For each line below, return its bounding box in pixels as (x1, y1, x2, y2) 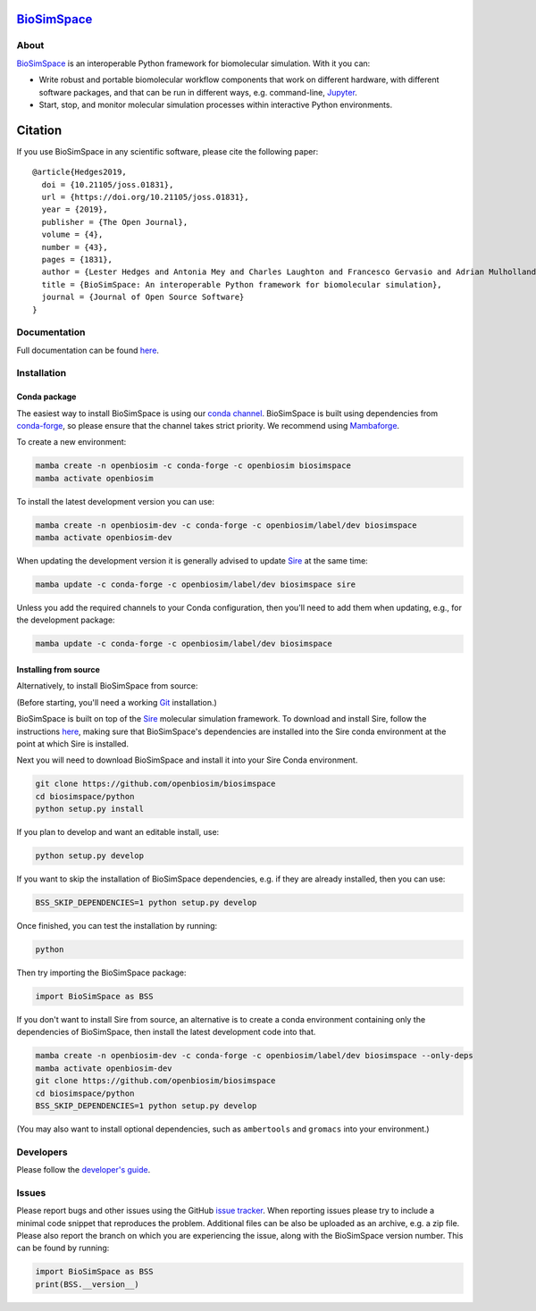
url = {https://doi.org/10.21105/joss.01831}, (41, 192, 249, 203)
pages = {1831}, (41, 255, 113, 264)
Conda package (16, 391, 77, 402)
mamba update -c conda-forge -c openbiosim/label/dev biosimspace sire (35, 580, 356, 589)
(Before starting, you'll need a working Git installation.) (16, 697, 218, 707)
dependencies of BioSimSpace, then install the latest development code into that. (16, 1027, 316, 1038)
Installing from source (16, 664, 100, 675)
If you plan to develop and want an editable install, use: (16, 827, 220, 838)
